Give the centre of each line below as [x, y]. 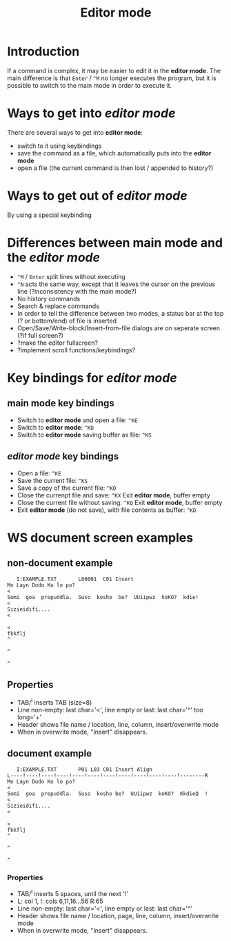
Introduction [43, 51]
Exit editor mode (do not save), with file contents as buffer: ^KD [107, 510]
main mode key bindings [61, 403]
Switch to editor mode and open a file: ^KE [77, 420]
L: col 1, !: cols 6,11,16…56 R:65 [60, 901]
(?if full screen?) [40, 335]
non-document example [60, 563]
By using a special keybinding [49, 215]
